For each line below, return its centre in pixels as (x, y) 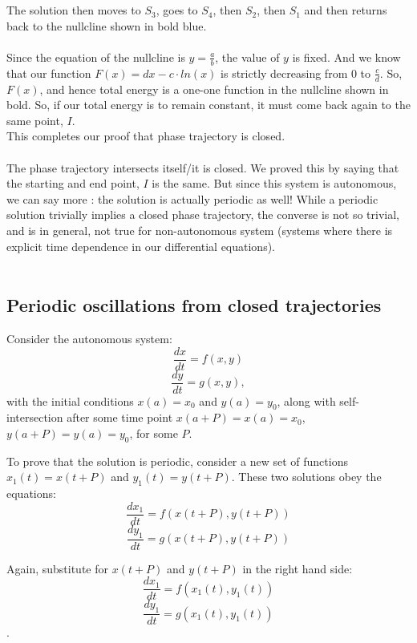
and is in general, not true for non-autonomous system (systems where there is (200, 230)
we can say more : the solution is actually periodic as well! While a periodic (192, 198)
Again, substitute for (57, 568)
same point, (35, 120)
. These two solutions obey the (306, 477)
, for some (154, 433)
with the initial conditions (70, 400)
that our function (49, 73)
